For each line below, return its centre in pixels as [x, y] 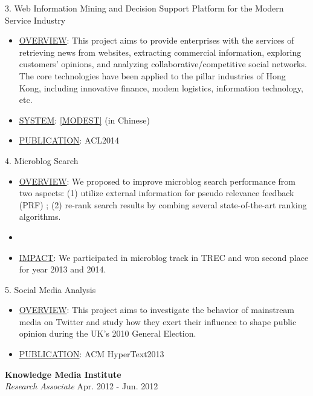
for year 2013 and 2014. [63, 269]
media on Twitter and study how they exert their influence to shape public [158, 321]
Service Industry [35, 20]
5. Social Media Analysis [50, 289]
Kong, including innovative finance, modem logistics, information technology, [161, 87]
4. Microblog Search [42, 160]
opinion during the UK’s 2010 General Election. [108, 333]
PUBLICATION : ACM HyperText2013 [92, 354]
